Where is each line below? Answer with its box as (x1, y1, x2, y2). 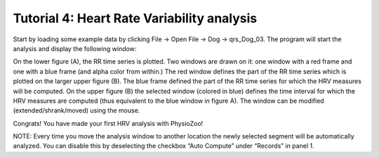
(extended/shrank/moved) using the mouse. (13, 106, 140, 115)
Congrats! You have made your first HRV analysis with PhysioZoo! (13, 119, 204, 127)
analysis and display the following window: (13, 44, 137, 52)
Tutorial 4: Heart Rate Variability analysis (13, 10, 258, 26)
